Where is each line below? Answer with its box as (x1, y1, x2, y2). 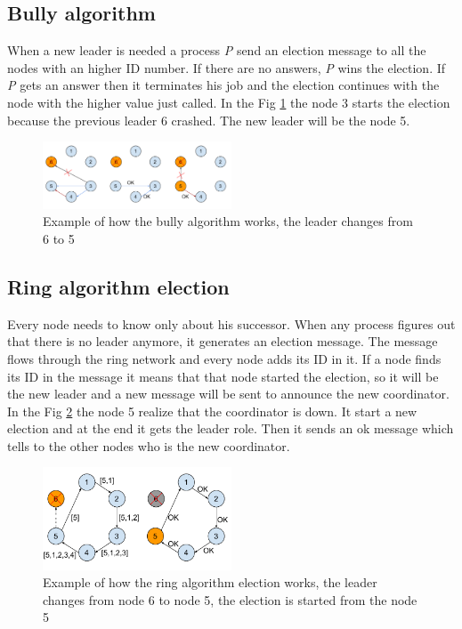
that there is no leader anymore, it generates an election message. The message (7, 332, 438, 351)
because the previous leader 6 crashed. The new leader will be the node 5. (7, 110, 410, 129)
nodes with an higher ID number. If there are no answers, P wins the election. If (7, 58, 446, 77)
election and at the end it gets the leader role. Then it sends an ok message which (7, 419, 454, 438)
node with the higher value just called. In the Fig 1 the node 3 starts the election (7, 93, 450, 111)
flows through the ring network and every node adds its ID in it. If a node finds (7, 349, 442, 367)
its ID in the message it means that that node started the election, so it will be (7, 367, 439, 385)
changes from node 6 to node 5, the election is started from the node (43, 590, 417, 609)
